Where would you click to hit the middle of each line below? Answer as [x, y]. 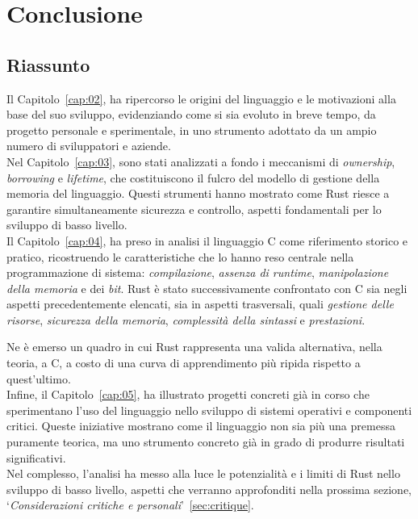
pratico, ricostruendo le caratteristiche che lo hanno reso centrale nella [180, 256]
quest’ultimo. [39, 378]
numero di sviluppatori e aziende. [89, 146]
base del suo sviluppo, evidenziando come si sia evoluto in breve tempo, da [191, 114]
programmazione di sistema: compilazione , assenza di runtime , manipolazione [198, 272]
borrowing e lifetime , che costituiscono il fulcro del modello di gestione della [193, 177]
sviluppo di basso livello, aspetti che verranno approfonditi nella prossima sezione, [209, 489]
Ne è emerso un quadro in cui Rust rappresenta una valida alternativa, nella [194, 347]
